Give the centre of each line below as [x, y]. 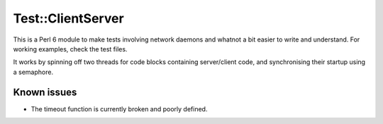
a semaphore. [33, 72]
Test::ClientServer [68, 18]
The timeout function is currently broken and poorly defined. [119, 108]
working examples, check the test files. [70, 49]
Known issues [45, 92]
